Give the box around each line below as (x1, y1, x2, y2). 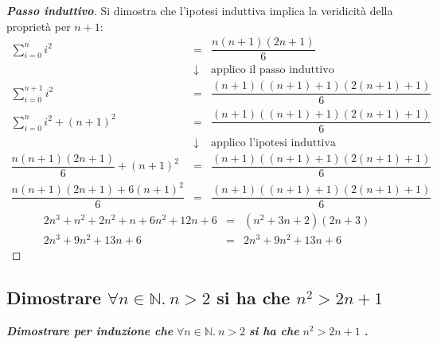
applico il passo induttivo (211, 64, 334, 76)
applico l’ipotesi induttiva (211, 137, 336, 149)
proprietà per (6, 17, 71, 34)
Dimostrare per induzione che (6, 323, 174, 339)
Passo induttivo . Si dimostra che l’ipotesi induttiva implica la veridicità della (6, 2, 393, 18)
